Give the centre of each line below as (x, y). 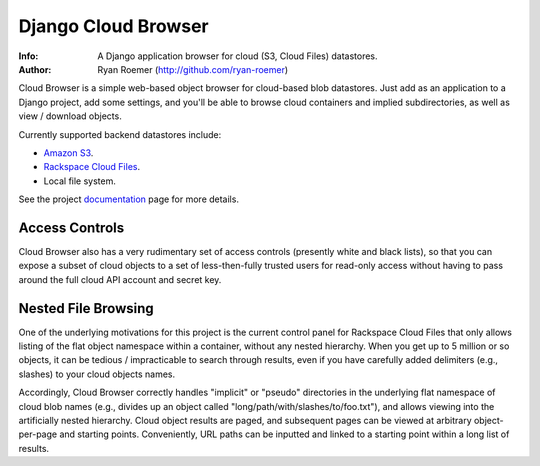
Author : (35, 69)
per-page (38, 434)
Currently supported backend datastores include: (120, 134)
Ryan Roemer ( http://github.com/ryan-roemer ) (193, 69)
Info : (28, 56)
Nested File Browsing (86, 308)
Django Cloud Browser (113, 26)
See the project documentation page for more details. (129, 199)
